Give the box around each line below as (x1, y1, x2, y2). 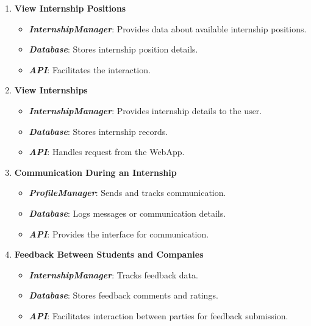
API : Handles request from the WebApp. (29, 145, 185, 158)
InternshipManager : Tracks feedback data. (29, 268, 198, 281)
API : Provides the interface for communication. (29, 227, 209, 240)
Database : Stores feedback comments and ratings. (29, 289, 218, 302)
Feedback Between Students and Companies (14, 248, 204, 261)
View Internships (14, 84, 88, 96)
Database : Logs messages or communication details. (29, 206, 226, 219)
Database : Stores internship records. (29, 125, 168, 137)
